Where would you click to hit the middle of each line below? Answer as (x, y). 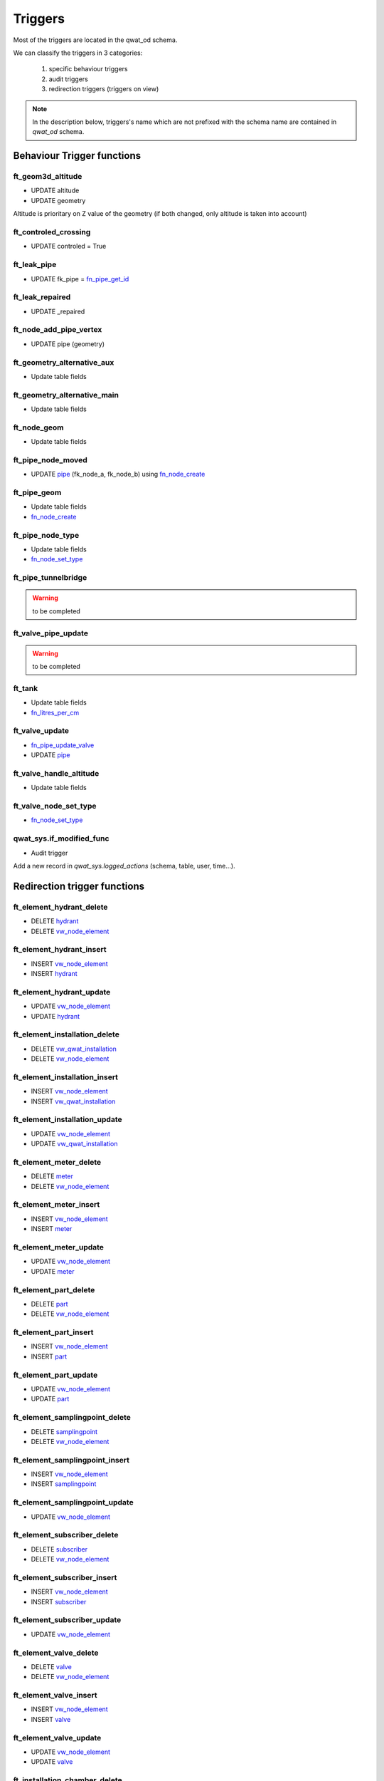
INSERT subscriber (59, 1601)
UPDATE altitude (55, 191)
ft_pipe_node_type (46, 535)
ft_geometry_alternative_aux (64, 362)
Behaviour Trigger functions (77, 156)
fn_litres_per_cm (55, 712)
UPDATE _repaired (58, 311)
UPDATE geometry (58, 200)
